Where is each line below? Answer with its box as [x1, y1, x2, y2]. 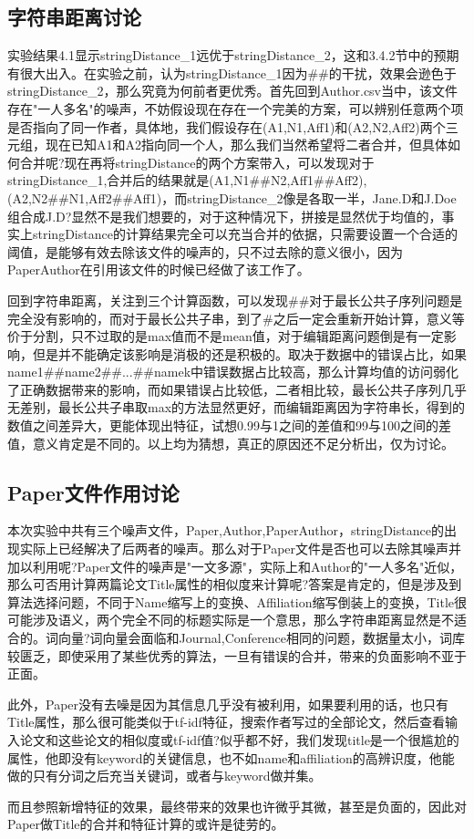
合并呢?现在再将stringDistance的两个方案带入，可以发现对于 [19, 152, 375, 171]
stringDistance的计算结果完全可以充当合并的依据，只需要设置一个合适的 [32, 224, 458, 243]
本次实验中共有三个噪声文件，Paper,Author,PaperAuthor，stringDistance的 [7, 521, 444, 540]
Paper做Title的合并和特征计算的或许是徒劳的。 [7, 814, 284, 834]
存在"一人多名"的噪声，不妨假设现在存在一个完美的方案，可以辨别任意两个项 [7, 98, 464, 118]
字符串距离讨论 [7, 3, 141, 31]
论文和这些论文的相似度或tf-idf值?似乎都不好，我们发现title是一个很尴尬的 [19, 730, 459, 749]
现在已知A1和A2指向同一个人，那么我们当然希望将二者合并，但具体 [45, 135, 448, 154]
